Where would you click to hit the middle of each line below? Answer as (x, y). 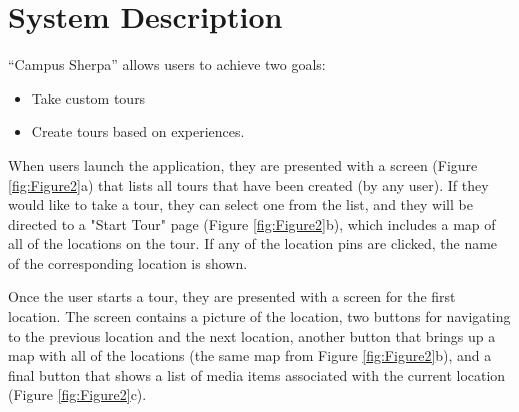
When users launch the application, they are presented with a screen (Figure (243, 164)
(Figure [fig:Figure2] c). (77, 394)
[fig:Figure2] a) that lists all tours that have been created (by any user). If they (248, 184)
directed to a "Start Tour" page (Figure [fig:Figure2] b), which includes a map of (252, 223)
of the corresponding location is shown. (128, 262)
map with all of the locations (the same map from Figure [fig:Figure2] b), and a (250, 355)
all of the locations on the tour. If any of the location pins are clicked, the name (253, 243)
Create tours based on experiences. (138, 131)
